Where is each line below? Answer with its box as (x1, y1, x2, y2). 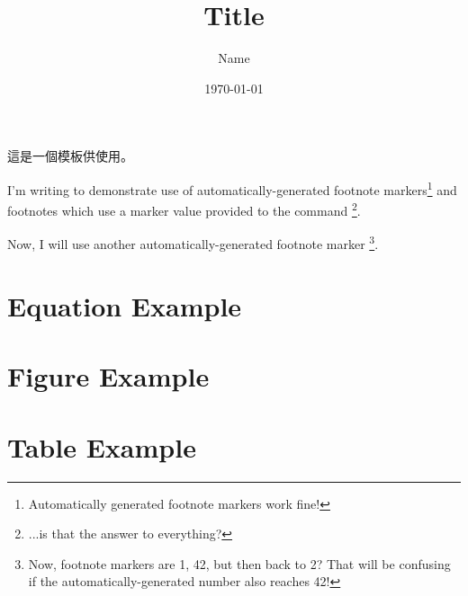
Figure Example (7, 358, 210, 395)
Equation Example (7, 287, 242, 324)
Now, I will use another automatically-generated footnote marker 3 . (7, 232, 379, 254)
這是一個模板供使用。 (7, 147, 133, 165)
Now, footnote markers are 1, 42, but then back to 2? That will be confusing (28, 554, 451, 573)
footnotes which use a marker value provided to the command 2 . (7, 199, 361, 219)
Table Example (7, 428, 196, 465)
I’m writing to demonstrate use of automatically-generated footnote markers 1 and (7, 177, 457, 199)
